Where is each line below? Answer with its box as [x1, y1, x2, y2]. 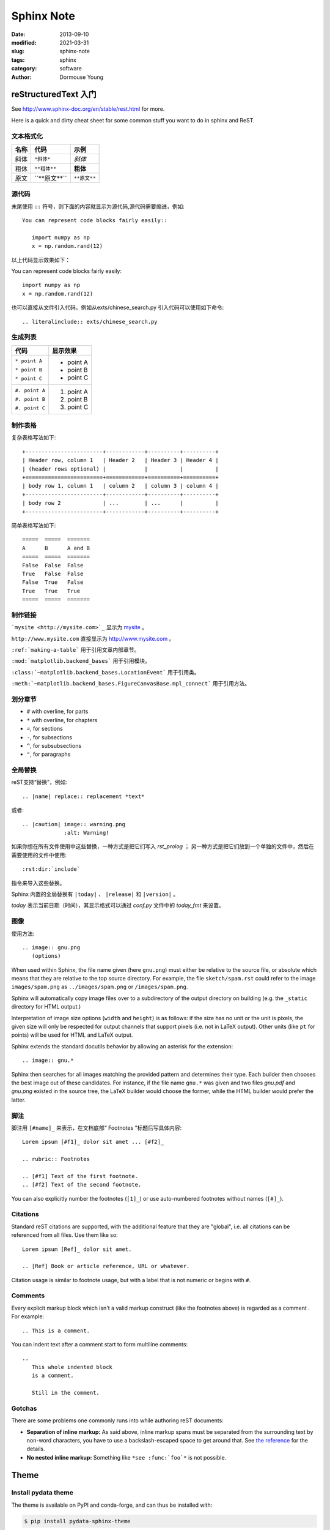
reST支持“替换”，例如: [11, 778, 67, 786]
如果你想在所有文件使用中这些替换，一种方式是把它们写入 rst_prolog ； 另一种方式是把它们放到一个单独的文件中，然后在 [11, 843, 315, 850]
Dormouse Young [59, 73, 104, 81]
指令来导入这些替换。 [11, 879, 65, 887]
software [59, 65, 82, 72]
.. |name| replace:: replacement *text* [22, 793, 145, 800]
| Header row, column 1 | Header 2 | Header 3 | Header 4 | [22, 457, 219, 464]
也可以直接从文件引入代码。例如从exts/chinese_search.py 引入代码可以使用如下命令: [11, 304, 224, 312]
